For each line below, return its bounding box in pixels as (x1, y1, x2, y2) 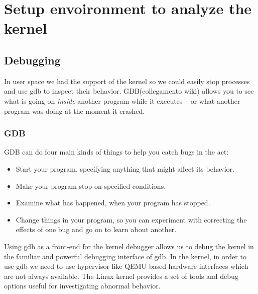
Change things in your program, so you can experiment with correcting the (16, 214, 247, 225)
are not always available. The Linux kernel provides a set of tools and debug (4, 270, 238, 281)
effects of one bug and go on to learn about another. (16, 224, 177, 235)
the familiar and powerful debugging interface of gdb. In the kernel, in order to (4, 251, 246, 261)
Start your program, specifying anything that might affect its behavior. (16, 163, 234, 174)
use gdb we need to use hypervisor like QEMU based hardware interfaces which (4, 261, 248, 271)
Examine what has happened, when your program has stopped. (16, 197, 210, 208)
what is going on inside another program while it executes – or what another (4, 95, 240, 106)
